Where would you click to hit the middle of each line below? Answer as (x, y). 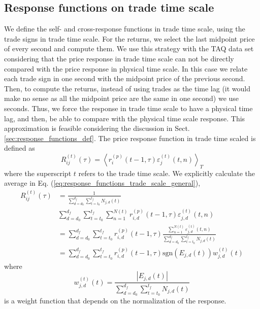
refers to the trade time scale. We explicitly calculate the (167, 173)
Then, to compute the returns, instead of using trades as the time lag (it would (127, 88)
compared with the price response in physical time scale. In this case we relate (126, 68)
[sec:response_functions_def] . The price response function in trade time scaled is (130, 138)
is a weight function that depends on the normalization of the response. (115, 301)
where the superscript (38, 173)
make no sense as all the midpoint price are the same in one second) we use (122, 98)
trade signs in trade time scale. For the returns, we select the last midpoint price (129, 38)
